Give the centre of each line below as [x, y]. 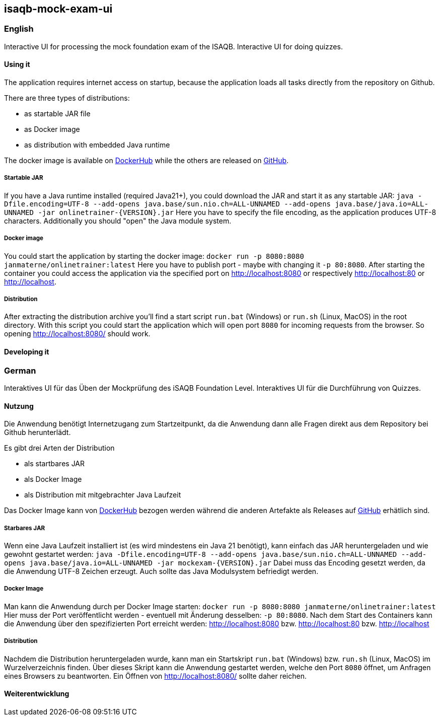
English [19, 29]
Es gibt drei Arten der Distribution [59, 448]
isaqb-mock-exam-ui [58, 9]
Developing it [27, 351]
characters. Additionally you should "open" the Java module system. [118, 221]
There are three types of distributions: [67, 98]
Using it [17, 64]
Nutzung [19, 406]
